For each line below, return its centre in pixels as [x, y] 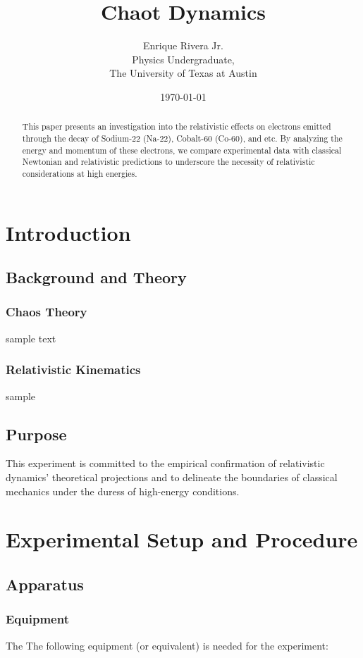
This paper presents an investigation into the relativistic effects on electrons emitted [177, 126]
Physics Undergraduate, [183, 59]
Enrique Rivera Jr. [183, 45]
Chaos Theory [47, 312]
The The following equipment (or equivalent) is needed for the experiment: [167, 645]
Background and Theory [96, 277]
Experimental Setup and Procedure [182, 539]
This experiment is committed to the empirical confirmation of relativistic [165, 463]
